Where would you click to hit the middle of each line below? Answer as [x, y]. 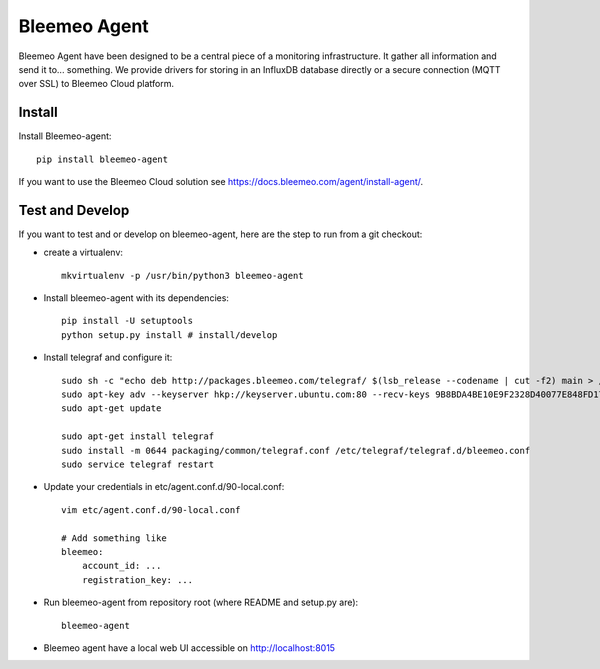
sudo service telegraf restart [138, 464]
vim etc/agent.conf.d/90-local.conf [151, 509]
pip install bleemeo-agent [102, 159]
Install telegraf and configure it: [108, 357]
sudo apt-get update [111, 408]
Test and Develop [74, 210]
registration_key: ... [137, 579]
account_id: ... [121, 566]
